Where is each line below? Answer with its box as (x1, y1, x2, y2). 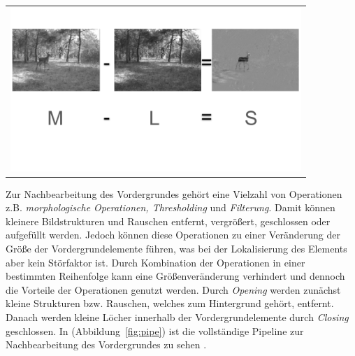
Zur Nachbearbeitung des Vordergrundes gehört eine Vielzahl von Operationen (6, 186, 342, 201)
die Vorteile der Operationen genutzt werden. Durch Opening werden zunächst (6, 282, 341, 297)
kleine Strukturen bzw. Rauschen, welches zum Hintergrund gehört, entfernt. (6, 296, 334, 311)
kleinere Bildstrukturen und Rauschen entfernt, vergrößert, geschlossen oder (6, 213, 331, 228)
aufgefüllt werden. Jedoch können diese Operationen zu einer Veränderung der (6, 227, 340, 242)
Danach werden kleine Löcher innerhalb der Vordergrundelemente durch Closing (6, 310, 349, 325)
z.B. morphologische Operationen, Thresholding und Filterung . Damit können (6, 200, 335, 215)
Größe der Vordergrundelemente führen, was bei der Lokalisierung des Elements (6, 241, 347, 256)
